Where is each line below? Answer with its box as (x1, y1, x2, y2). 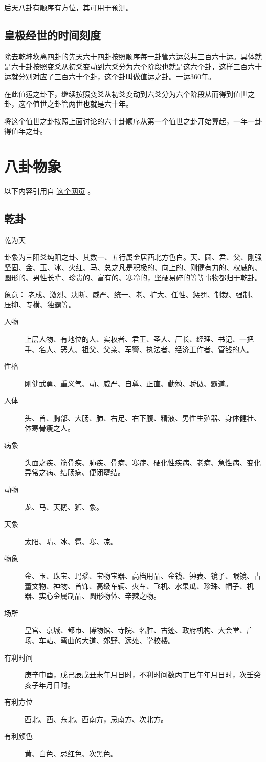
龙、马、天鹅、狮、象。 (25, 501, 103, 512)
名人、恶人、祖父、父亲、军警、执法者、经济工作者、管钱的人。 (38, 343, 254, 354)
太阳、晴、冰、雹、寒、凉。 (25, 536, 118, 546)
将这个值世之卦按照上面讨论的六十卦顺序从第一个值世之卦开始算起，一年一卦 (4, 115, 262, 126)
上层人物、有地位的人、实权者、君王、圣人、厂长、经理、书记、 (25, 334, 239, 344)
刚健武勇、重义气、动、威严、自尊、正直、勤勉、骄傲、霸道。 (25, 378, 232, 388)
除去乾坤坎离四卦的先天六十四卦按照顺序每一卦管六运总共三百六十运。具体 (4, 51, 255, 61)
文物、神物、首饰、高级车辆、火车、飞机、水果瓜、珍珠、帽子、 (31, 580, 247, 591)
